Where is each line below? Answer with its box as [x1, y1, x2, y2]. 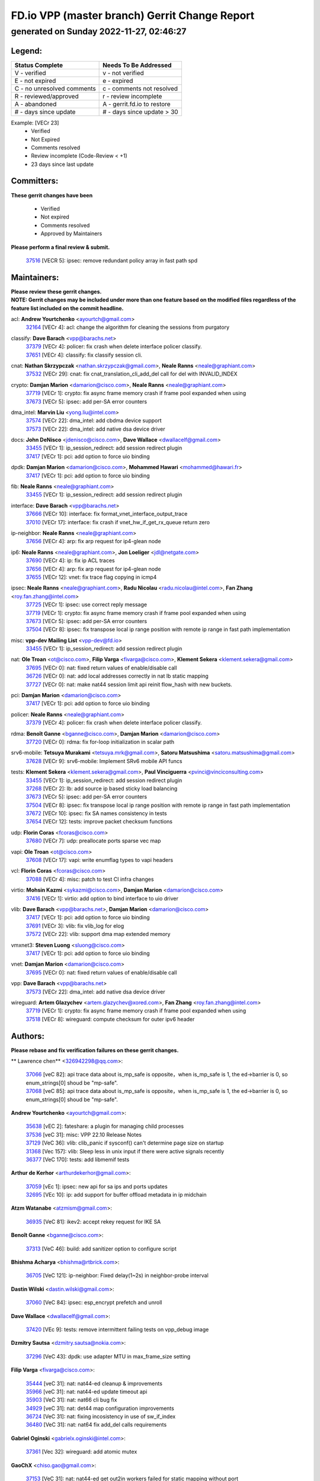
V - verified [14, 69, 47, 77]
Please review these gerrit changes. [11, 288, 102, 295]
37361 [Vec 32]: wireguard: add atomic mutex [25, 1448, 137, 1456]
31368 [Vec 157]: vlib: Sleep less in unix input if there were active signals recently [25, 1147, 225, 1155]
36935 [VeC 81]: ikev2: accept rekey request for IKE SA [25, 1218, 161, 1225]
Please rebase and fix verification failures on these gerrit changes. [11, 1046, 179, 1054]
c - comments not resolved [103, 84, 178, 92]
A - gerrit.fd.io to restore [103, 100, 171, 108]
